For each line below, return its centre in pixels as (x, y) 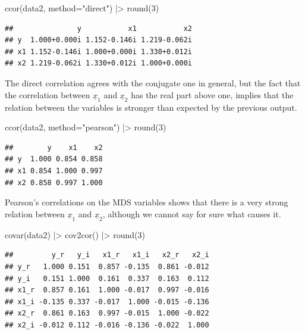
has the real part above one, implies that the (212, 94)
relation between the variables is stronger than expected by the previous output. (151, 107)
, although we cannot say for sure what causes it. (192, 213)
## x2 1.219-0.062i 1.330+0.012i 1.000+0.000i (98, 63)
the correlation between (48, 94)
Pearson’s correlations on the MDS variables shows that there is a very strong (147, 202)
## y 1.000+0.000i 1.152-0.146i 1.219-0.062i (98, 40)
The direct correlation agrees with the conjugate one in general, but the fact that (153, 82)
